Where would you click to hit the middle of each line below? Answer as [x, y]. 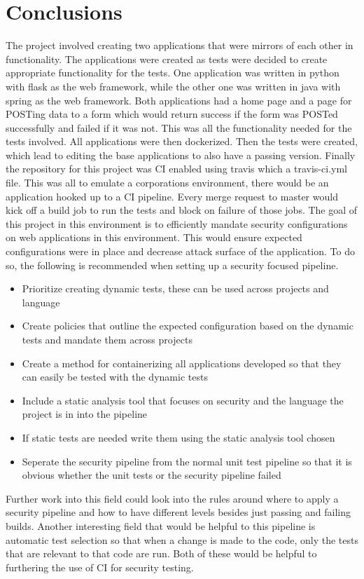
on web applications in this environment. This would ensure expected [154, 237]
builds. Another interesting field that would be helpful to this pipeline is [161, 525]
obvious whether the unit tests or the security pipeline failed [152, 475]
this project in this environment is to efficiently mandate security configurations [177, 223]
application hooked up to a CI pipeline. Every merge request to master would [172, 196]
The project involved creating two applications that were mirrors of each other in [180, 45]
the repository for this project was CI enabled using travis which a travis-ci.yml [176, 169]
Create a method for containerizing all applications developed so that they [182, 363]
